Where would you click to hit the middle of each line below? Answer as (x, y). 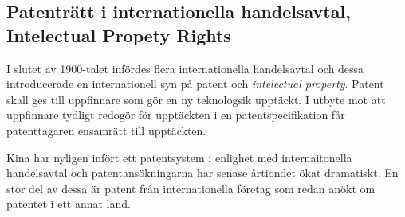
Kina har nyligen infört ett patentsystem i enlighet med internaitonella (179, 157)
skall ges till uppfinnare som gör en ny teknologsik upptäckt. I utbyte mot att (196, 99)
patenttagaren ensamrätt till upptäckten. (106, 130)
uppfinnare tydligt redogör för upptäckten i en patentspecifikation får (176, 115)
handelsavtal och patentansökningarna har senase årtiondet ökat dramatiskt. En (202, 173)
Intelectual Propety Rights (119, 35)
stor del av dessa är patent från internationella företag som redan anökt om (191, 188)
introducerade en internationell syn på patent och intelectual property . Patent (195, 84)
